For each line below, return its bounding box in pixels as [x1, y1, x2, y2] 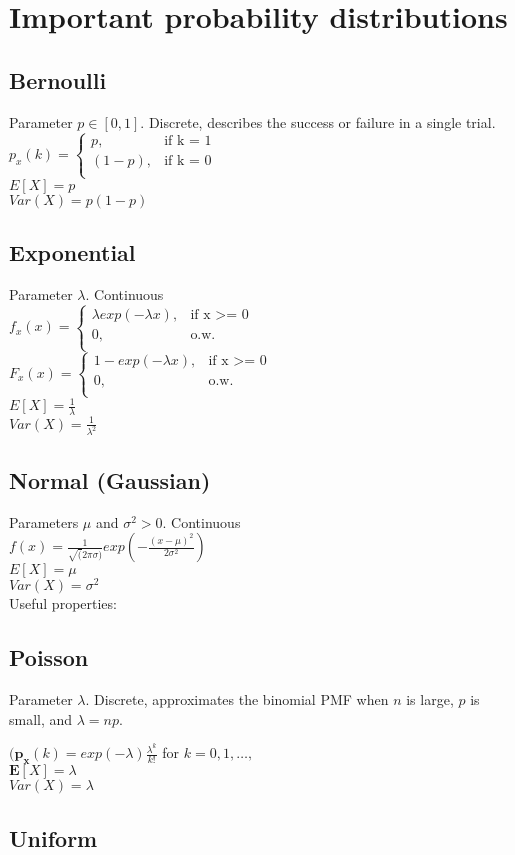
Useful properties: [9, 593, 117, 614]
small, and [9, 708, 73, 729]
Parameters [9, 511, 79, 532]
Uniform [9, 822, 98, 853]
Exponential [9, 237, 136, 268]
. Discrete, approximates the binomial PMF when [85, 689, 389, 710]
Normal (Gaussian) [9, 464, 211, 495]
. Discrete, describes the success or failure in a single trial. [140, 111, 496, 132]
